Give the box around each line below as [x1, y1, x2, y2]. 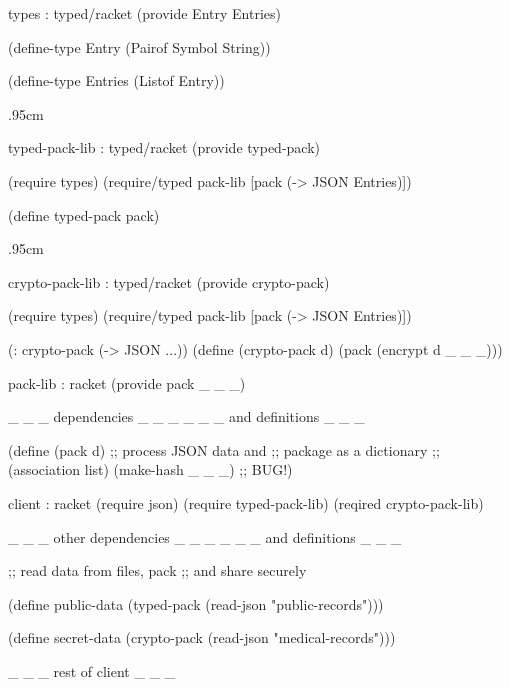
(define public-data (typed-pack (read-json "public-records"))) [8, 593, 384, 614]
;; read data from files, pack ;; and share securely [8, 560, 307, 581]
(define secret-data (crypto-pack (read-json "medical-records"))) [8, 627, 396, 648]
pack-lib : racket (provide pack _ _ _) [8, 372, 246, 393]
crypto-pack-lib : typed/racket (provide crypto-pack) [8, 271, 330, 292]
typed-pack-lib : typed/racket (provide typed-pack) [8, 137, 320, 158]
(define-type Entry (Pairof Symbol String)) [8, 36, 271, 57]
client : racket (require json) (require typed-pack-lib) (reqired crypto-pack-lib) [8, 492, 484, 513]
